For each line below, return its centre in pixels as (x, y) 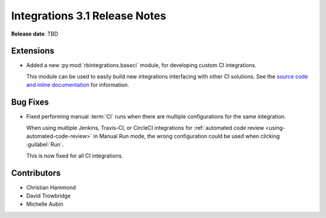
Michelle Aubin (45, 204)
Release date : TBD (35, 34)
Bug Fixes (30, 102)
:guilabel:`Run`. (45, 144)
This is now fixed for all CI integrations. (75, 155)
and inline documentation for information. (78, 85)
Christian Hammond (51, 187)
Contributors (36, 173)
